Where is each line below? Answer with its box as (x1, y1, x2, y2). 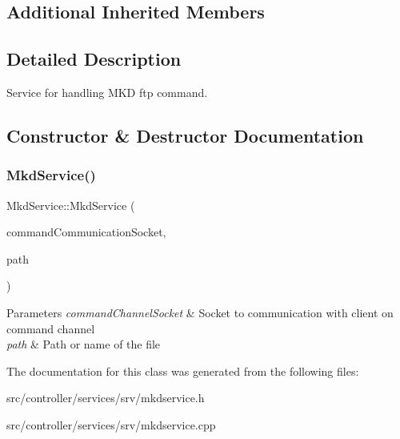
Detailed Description (6, 46, 182, 71)
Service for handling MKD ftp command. (6, 83, 208, 100)
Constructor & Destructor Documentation (6, 123, 364, 147)
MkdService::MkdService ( (6, 196, 135, 213)
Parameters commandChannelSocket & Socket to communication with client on (6, 304, 394, 320)
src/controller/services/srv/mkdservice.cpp (6, 416, 216, 433)
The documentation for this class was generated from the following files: (6, 362, 359, 379)
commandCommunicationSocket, (6, 224, 166, 240)
